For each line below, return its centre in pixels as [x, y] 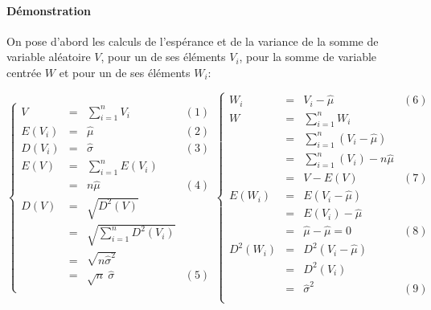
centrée [24, 72]
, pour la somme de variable [308, 57]
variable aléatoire [49, 57]
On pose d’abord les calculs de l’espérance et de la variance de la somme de [193, 41]
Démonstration [49, 10]
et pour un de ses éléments [125, 72]
